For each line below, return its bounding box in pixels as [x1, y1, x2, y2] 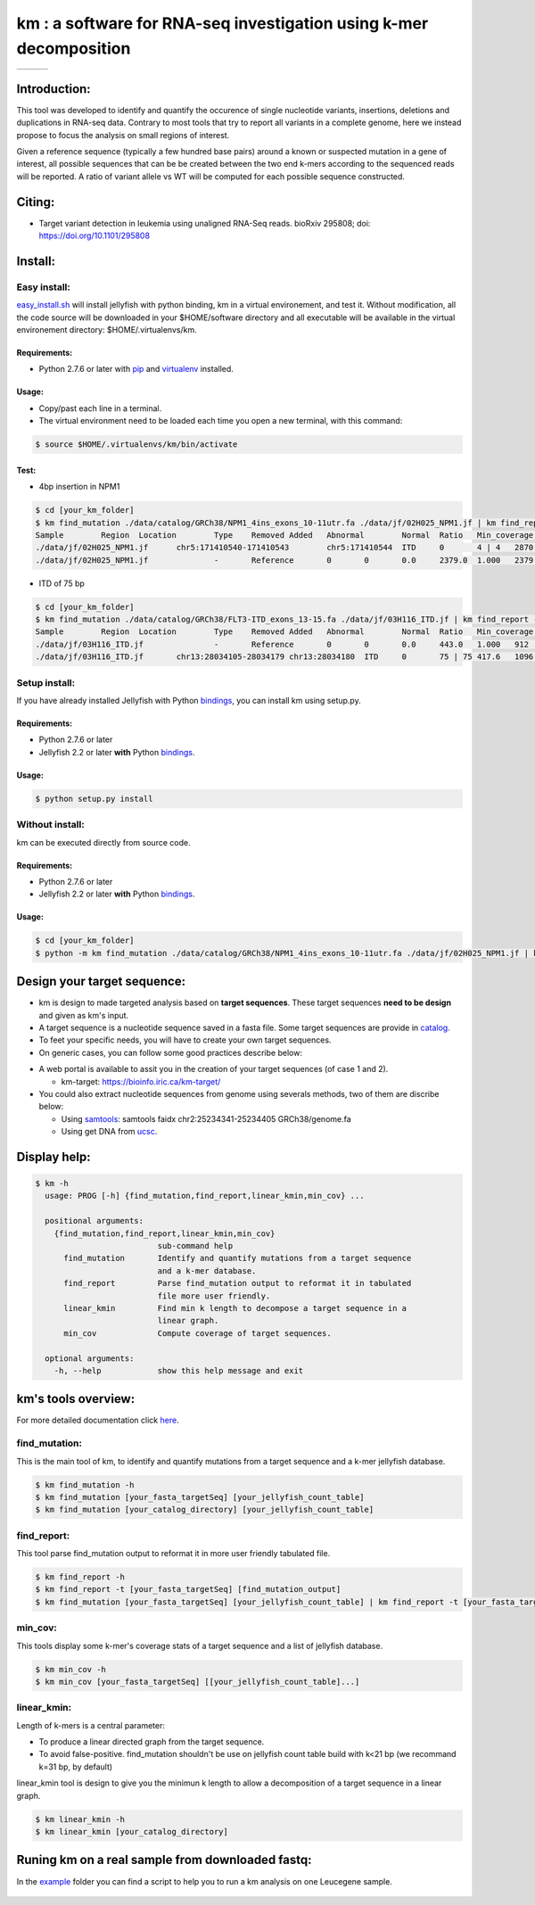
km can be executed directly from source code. [16, 837, 191, 847]
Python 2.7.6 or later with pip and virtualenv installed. [38, 364, 234, 375]
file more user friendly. [157, 1291, 271, 1301]
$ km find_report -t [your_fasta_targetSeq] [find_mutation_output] [35, 1584, 342, 1595]
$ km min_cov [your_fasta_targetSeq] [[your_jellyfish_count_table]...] [35, 1677, 360, 1686]
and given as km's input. [38, 1010, 129, 1020]
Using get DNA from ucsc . [61, 1126, 158, 1137]
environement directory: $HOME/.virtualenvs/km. [16, 325, 197, 335]
